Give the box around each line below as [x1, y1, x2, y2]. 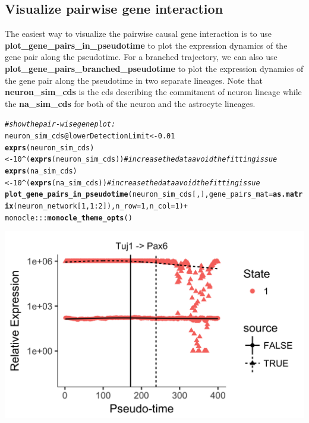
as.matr [273, 190, 303, 199]
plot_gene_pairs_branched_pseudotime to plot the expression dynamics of [5, 62, 304, 74]
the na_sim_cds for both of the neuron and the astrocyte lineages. [5, 97, 256, 109]
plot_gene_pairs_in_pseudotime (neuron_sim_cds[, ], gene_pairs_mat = [5, 190, 273, 199]
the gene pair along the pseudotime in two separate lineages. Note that [5, 74, 263, 86]
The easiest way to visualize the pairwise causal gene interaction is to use [5, 27, 272, 40]
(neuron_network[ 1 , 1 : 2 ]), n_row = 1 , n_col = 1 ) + [13, 201, 188, 210]
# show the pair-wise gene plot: [5, 120, 116, 129]
